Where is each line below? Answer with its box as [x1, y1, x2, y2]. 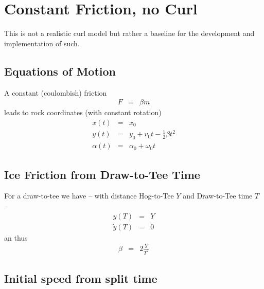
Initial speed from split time [4, 270, 157, 286]
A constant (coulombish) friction [4, 87, 107, 98]
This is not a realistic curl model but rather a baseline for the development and [4, 28, 255, 39]
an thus [4, 232, 28, 243]
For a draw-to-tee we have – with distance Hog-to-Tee [4, 190, 174, 201]
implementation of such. [4, 38, 80, 48]
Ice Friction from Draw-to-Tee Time [4, 166, 200, 182]
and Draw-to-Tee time [183, 190, 253, 201]
